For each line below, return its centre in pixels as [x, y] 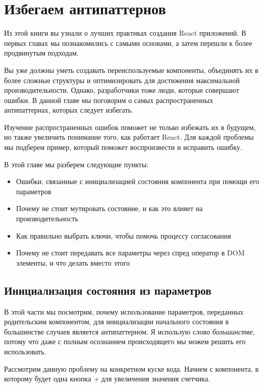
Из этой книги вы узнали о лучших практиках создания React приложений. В [125, 33]
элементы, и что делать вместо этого [73, 262]
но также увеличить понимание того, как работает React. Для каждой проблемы [129, 137]
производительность [47, 218]
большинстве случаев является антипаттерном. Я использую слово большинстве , [129, 331]
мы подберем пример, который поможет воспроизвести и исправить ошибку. [123, 147]
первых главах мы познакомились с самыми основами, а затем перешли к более [128, 43]
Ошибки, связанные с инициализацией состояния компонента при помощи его [138, 181]
